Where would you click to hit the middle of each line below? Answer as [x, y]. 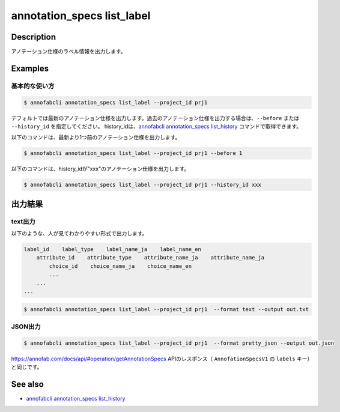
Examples [30, 68]
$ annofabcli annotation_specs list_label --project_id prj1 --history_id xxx [142, 185]
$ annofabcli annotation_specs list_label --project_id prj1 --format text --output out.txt [166, 309]
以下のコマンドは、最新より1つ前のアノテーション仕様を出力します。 [96, 138]
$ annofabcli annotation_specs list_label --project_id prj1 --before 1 [133, 153]
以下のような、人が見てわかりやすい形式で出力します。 [79, 234]
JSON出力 [26, 326]
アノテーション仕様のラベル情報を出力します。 [68, 52]
